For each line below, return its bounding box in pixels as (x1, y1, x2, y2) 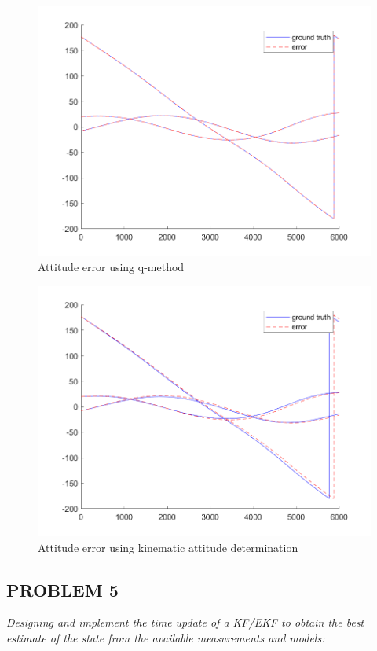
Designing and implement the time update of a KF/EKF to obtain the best (6, 614, 364, 631)
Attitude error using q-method (38, 259, 185, 275)
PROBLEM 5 (6, 577, 119, 601)
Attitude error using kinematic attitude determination (38, 539, 298, 555)
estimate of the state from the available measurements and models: (6, 629, 325, 645)
